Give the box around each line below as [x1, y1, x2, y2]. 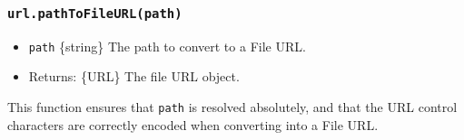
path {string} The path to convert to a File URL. [28, 36, 306, 55]
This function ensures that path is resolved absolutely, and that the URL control [7, 98, 458, 117]
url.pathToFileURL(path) [7, 5, 183, 21]
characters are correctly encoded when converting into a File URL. [7, 115, 379, 134]
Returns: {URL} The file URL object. [28, 67, 240, 86]
